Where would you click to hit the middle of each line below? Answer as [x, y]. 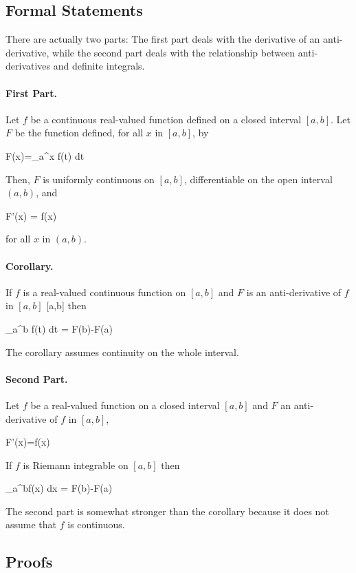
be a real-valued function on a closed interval [125, 405]
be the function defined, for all [79, 133]
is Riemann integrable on [76, 465]
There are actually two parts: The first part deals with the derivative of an [163, 39]
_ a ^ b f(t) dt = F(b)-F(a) [59, 328]
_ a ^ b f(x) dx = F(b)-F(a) [59, 488]
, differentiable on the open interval [258, 179]
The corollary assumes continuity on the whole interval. [122, 352]
